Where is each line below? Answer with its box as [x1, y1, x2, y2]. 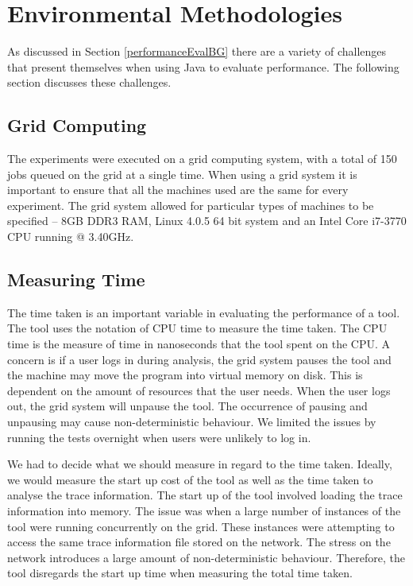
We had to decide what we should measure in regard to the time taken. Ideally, [7, 456, 392, 472]
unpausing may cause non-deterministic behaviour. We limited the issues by [7, 413, 376, 430]
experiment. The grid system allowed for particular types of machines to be [7, 196, 374, 213]
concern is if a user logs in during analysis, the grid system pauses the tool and [7, 351, 392, 367]
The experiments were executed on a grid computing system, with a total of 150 [7, 150, 397, 167]
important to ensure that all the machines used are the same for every [7, 181, 349, 198]
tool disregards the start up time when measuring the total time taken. [7, 565, 353, 581]
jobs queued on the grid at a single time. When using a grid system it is [7, 165, 357, 182]
